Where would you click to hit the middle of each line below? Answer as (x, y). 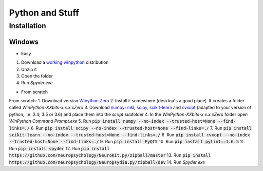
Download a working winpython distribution (65, 62)
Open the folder (37, 76)
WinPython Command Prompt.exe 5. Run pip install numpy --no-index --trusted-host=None (112, 121)
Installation (28, 26)
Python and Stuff (44, 13)
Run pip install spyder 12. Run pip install (59, 148)
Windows (24, 42)
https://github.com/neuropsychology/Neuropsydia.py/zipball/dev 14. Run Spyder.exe (107, 162)
